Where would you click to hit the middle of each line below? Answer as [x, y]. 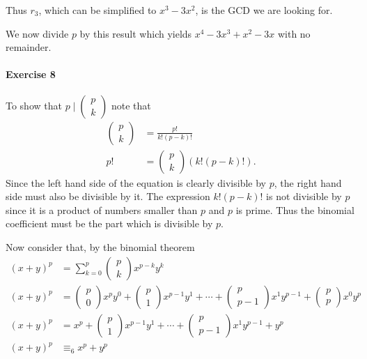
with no [294, 33]
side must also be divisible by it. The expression [108, 196]
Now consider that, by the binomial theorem [100, 247]
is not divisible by [304, 196]
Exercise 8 [31, 74]
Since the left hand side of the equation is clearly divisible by [136, 182]
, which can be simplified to [97, 10]
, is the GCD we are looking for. [264, 10]
